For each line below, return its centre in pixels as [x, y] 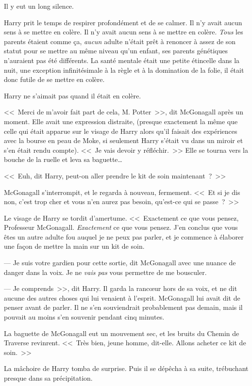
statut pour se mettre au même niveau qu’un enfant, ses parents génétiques [116, 51]
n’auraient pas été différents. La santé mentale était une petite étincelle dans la [122, 60]
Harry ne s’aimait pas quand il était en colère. [73, 95]
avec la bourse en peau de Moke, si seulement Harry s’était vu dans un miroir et [124, 140]
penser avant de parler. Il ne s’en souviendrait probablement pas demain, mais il [123, 307]
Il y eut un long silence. [39, 6]
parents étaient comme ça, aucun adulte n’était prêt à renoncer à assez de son [120, 41]
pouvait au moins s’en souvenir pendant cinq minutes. [84, 317]
